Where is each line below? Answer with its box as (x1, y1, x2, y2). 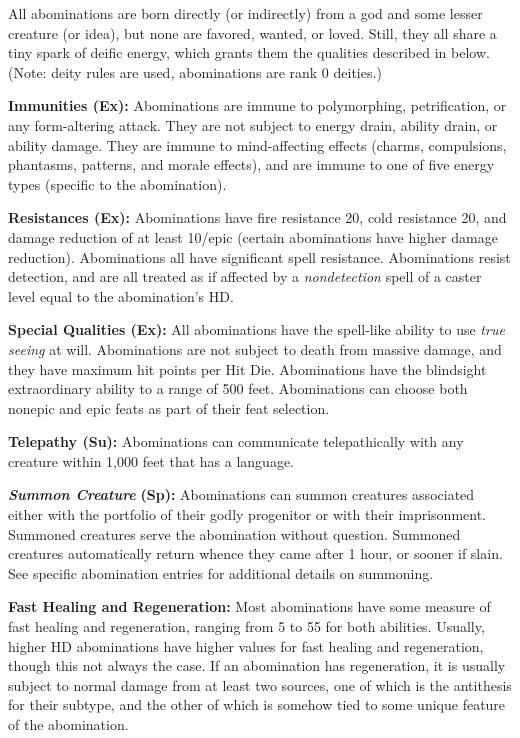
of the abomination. (8, 714, 129, 734)
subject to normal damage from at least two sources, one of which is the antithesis (8, 674, 512, 695)
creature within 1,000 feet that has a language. (8, 450, 294, 471)
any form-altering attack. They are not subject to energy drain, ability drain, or (8, 114, 498, 135)
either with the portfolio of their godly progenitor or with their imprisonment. (8, 504, 487, 525)
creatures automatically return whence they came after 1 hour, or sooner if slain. (8, 543, 503, 564)
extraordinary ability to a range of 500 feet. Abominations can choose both (8, 378, 468, 399)
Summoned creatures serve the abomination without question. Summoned (8, 523, 461, 544)
